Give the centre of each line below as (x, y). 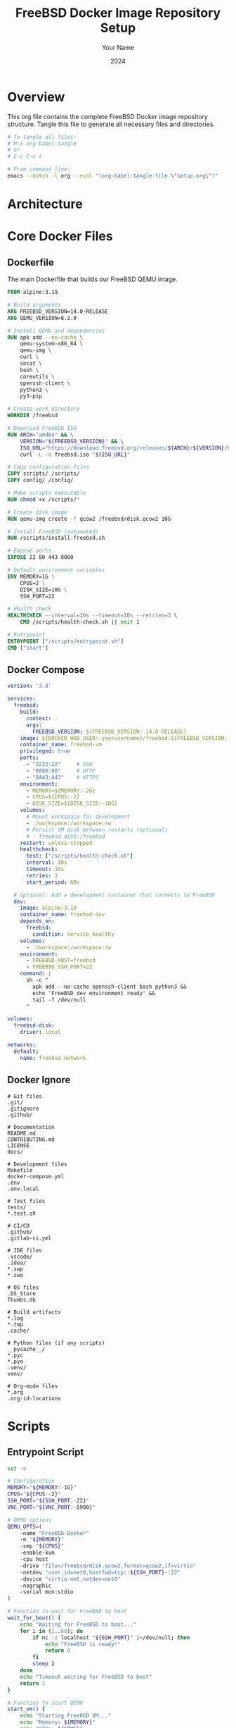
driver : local (40, 1032)
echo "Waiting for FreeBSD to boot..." (78, 1624)
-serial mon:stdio (47, 1592)
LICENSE (19, 1146)
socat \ (31, 364)
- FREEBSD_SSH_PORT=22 (59, 967)
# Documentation (31, 1127)
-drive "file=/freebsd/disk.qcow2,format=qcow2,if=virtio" (108, 1566)
